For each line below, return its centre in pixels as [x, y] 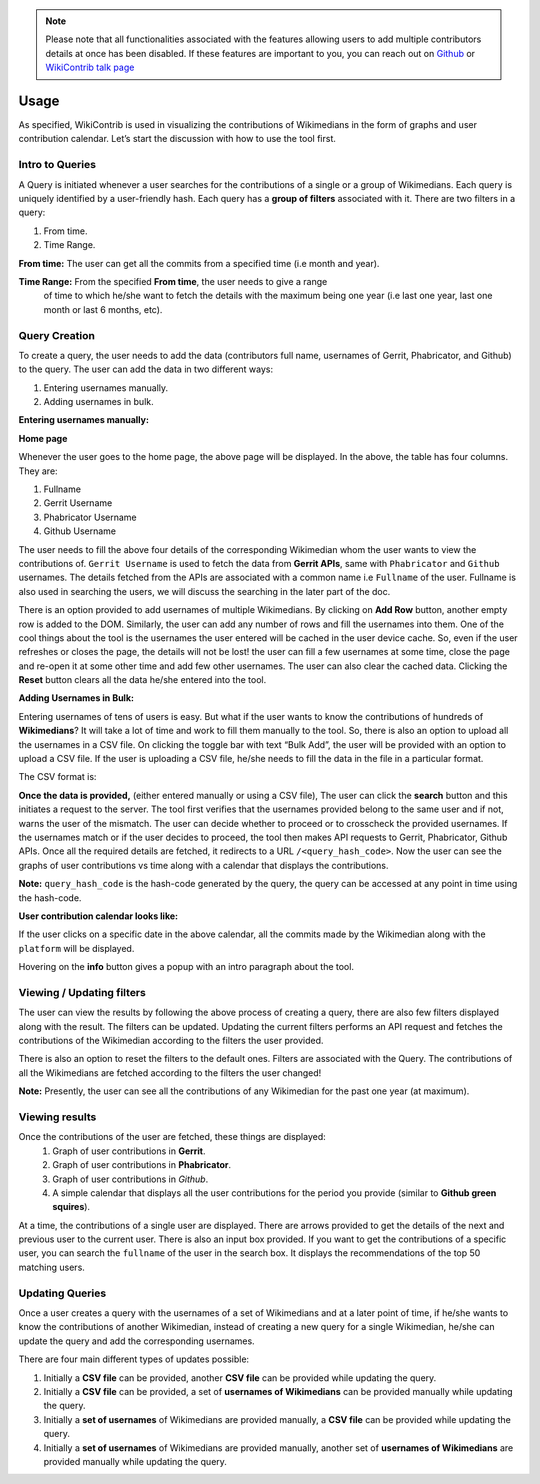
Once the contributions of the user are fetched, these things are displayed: [172, 1137]
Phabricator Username [90, 517]
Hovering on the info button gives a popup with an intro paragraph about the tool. [186, 967]
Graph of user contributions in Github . [130, 1179]
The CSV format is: [57, 777]
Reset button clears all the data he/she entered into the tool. [142, 680]
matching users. [51, 1267]
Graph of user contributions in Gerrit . [129, 1151]
